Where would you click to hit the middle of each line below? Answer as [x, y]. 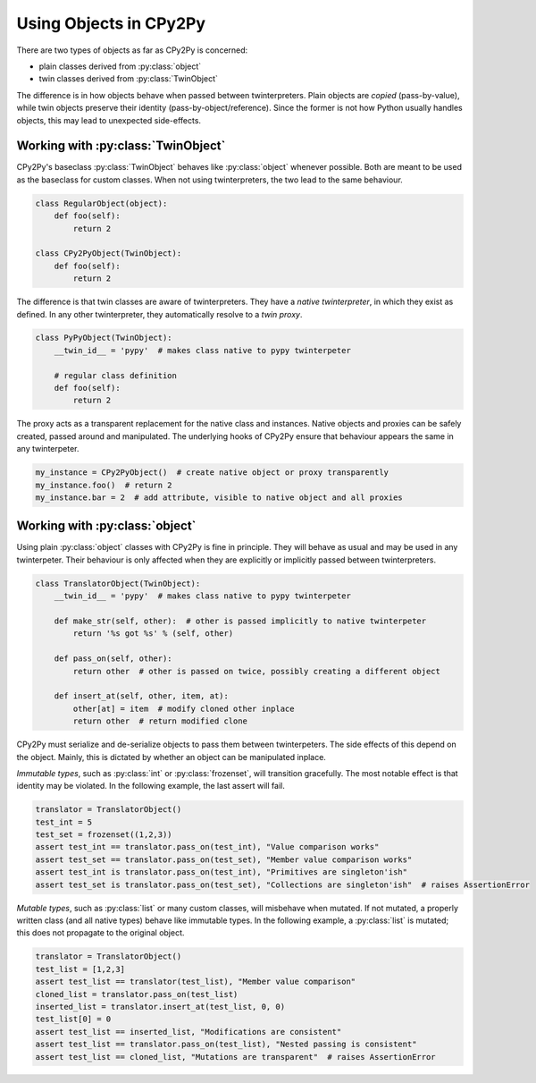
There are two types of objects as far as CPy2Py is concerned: [132, 50]
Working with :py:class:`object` [106, 526]
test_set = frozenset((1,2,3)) [104, 835]
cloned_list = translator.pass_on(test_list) [137, 994]
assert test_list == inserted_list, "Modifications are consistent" [188, 1032]
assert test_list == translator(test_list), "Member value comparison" [196, 982]
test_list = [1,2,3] [80, 969]
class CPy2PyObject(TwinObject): [109, 254]
